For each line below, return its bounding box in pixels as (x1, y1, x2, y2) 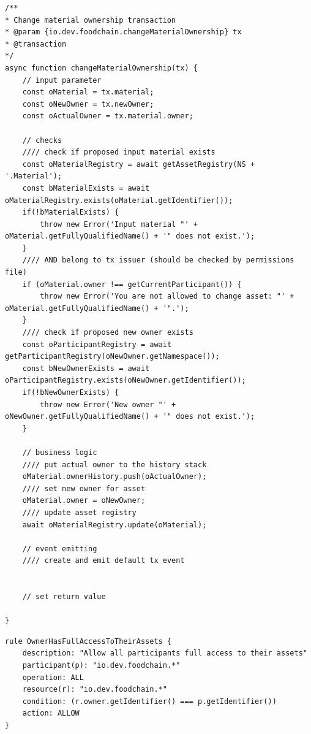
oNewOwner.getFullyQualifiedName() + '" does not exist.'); (5, 412, 255, 421)
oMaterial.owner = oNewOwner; (22, 496, 146, 505)
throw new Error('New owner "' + (40, 400, 176, 409)
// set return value (22, 592, 106, 602)
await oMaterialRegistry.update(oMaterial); (22, 520, 207, 529)
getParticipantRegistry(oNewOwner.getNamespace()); (5, 352, 220, 361)
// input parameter (22, 75, 102, 85)
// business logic (22, 448, 97, 457)
